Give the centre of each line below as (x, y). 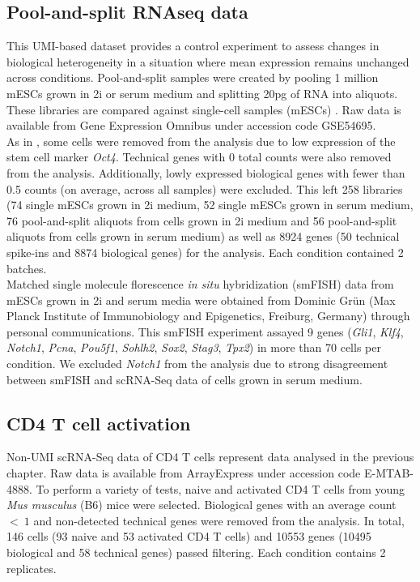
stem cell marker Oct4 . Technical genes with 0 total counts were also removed (199, 157)
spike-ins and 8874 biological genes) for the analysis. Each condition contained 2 (205, 252)
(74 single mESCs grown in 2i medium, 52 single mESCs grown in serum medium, (210, 205)
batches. (27, 268)
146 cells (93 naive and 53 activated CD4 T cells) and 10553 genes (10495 (189, 536)
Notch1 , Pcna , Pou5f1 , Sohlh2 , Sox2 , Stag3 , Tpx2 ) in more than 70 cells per (194, 347)
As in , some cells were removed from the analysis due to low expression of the (201, 141)
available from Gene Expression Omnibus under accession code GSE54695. (191, 125)
